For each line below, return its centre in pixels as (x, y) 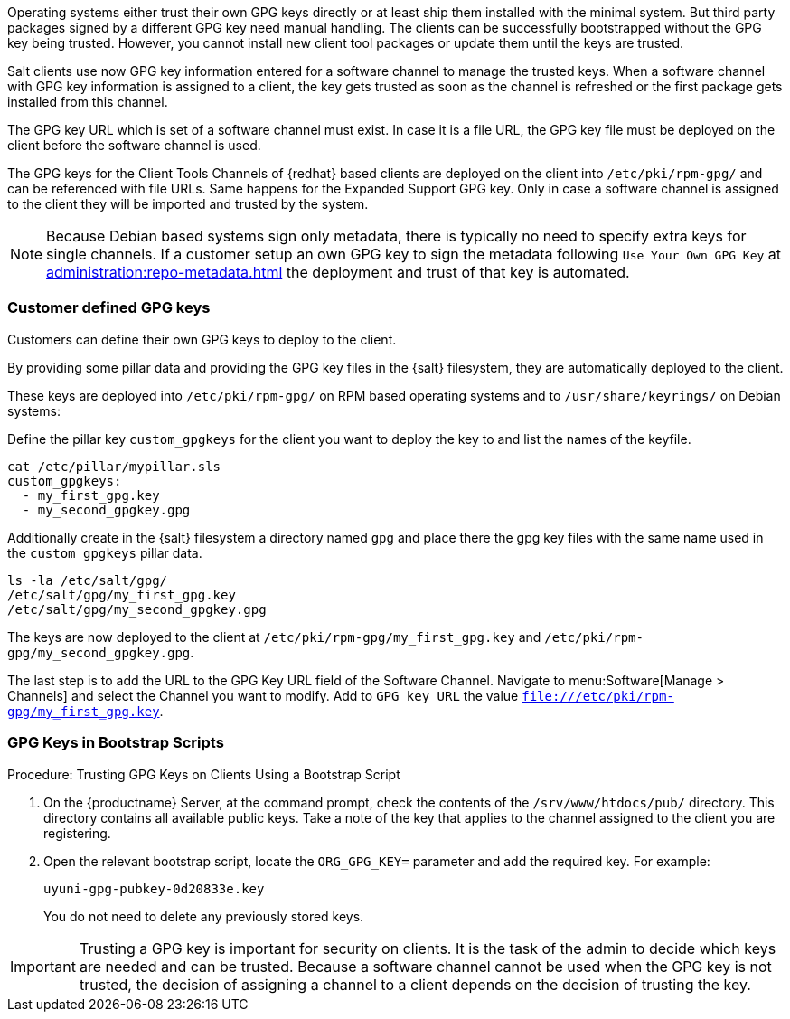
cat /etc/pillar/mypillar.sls (114, 466)
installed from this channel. (88, 102)
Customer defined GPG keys (109, 308)
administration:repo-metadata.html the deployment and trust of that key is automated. (338, 272)
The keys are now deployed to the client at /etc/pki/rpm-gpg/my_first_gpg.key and (274, 637)
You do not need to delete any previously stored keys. (204, 916)
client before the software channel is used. (134, 145)
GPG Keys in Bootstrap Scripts (116, 743)
